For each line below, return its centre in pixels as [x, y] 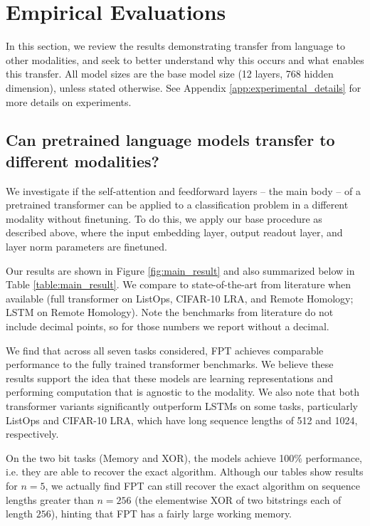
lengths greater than [50, 499]
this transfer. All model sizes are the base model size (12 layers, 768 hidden [170, 74]
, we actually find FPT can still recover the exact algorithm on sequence [202, 485]
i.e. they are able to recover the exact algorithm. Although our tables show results [185, 472]
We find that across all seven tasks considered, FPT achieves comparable [165, 350]
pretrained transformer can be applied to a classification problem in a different [177, 205]
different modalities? [83, 161]
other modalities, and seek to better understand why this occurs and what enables [185, 59]
